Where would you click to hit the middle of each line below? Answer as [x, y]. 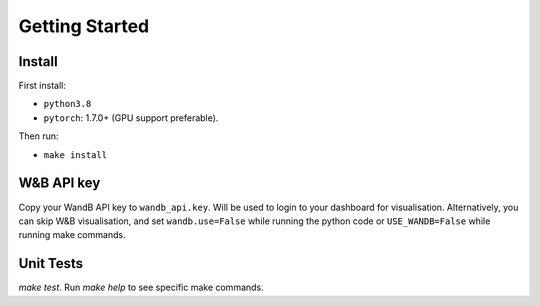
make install [75, 154]
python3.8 [67, 104]
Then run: [38, 136]
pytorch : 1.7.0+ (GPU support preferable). [131, 117]
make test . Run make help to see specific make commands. [141, 287]
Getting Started [84, 26]
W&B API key [59, 183]
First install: [42, 86]
